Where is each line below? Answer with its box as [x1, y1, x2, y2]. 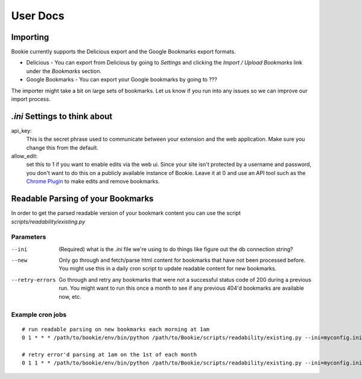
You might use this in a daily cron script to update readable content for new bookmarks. [59, 265, 277, 272]
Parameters [11, 233, 46, 241]
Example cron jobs [11, 311, 67, 319]
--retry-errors [11, 276, 57, 283]
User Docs [11, 9, 65, 22]
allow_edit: [11, 153, 38, 160]
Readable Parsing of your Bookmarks [11, 194, 154, 204]
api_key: [11, 127, 32, 134]
